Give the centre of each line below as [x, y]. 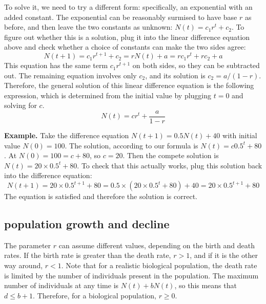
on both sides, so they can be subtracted [196, 65]
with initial [240, 135]
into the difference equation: [48, 175]
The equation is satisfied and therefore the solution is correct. [101, 196]
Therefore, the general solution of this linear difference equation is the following [129, 85]
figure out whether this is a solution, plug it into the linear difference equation [127, 37]
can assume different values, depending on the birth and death [157, 245]
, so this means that [206, 285]
